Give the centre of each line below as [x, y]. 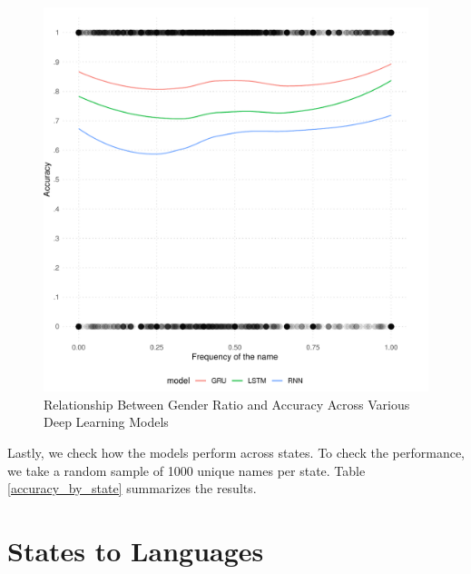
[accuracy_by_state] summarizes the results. [132, 488]
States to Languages [136, 550]
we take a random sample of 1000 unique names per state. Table [186, 470]
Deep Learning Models [106, 422]
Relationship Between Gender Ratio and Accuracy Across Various [227, 404]
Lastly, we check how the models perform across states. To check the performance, [236, 452]
